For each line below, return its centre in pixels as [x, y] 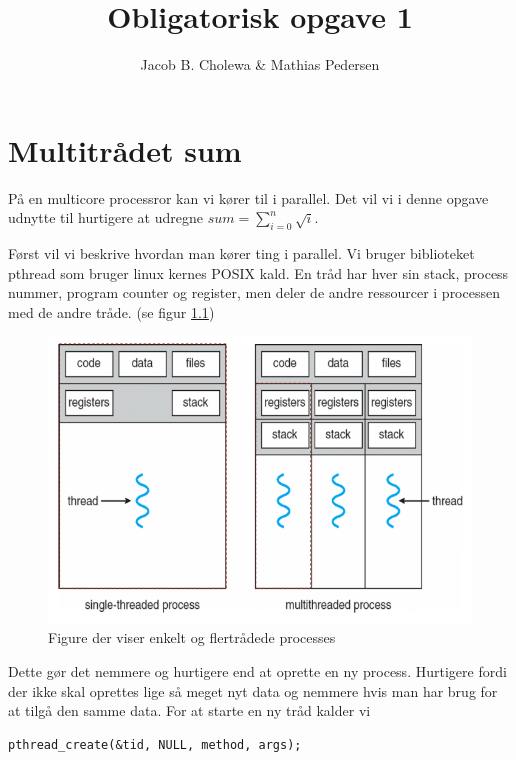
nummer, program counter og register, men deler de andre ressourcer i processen [254, 292]
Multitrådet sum [125, 149]
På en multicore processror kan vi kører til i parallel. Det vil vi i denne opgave [248, 197]
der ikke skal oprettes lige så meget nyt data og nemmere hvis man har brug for [253, 690]
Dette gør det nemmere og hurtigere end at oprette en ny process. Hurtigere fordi [257, 670]
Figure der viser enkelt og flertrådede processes [192, 637]
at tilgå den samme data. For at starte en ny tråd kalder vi [189, 710]
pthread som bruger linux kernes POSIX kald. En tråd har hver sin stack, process [258, 272]
